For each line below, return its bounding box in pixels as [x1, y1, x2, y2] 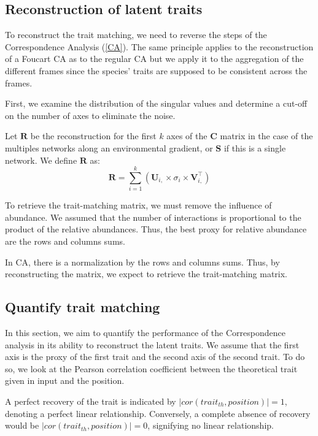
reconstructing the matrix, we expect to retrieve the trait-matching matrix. [5, 267, 287, 280]
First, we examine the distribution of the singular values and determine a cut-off [5, 97, 308, 110]
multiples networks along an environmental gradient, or [5, 141, 213, 154]
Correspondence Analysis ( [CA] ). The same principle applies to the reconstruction [5, 40, 314, 53]
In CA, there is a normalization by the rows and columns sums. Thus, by [5, 255, 280, 268]
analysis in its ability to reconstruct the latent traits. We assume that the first [5, 338, 300, 351]
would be [5, 419, 39, 432]
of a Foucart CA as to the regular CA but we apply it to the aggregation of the [5, 52, 304, 65]
